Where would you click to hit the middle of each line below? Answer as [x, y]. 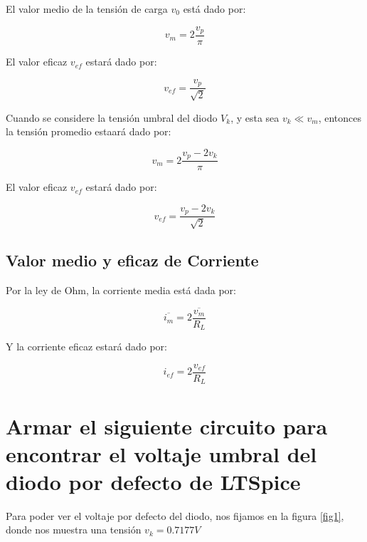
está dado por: [214, 9]
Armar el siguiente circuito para [167, 426]
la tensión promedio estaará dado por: [89, 131]
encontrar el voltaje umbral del [161, 453]
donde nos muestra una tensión [74, 530]
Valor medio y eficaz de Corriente [132, 260]
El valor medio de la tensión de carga [87, 9]
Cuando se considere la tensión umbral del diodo [112, 117]
